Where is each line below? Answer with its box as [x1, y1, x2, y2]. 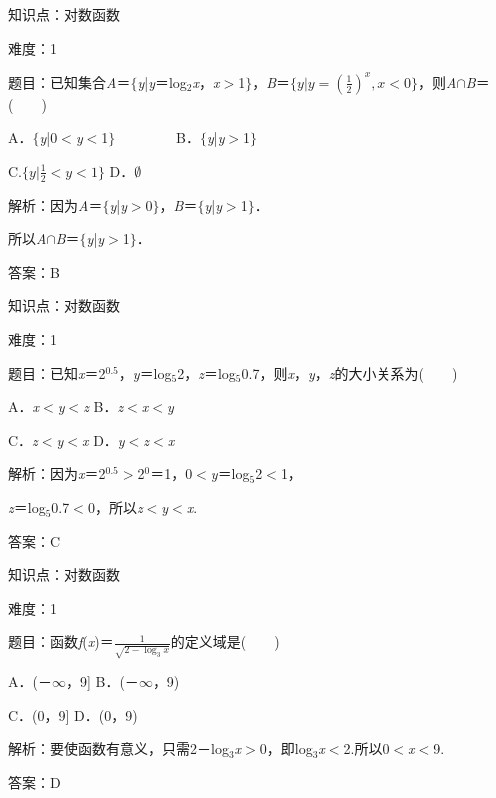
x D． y [81, 429, 125, 450]
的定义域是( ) [170, 631, 280, 652]
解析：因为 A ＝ [8, 194, 103, 215]
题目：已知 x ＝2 [8, 362, 106, 383]
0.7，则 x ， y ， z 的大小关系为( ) [241, 362, 458, 383]
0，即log [259, 738, 313, 759]
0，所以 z [87, 497, 143, 518]
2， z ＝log [177, 362, 236, 383]
